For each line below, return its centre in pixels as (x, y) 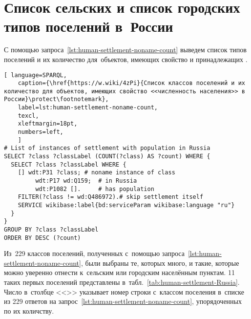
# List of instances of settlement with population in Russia (107, 148)
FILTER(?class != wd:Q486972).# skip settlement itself (111, 197)
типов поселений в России (89, 26)
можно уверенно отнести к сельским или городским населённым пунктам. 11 (119, 272)
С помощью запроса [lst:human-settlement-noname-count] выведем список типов (125, 50)
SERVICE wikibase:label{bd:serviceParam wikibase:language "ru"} (126, 205)
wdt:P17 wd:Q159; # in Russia (86, 181)
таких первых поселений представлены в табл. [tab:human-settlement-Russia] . (122, 282)
